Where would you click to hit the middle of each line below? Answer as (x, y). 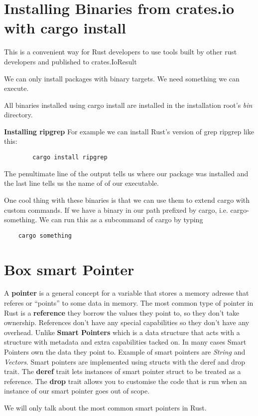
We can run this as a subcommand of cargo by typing (121, 219)
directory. (18, 115)
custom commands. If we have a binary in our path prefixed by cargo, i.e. (116, 209)
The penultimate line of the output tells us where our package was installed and (126, 173)
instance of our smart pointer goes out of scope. (77, 391)
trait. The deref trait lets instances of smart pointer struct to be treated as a (123, 371)
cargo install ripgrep (70, 158)
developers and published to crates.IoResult (70, 61)
